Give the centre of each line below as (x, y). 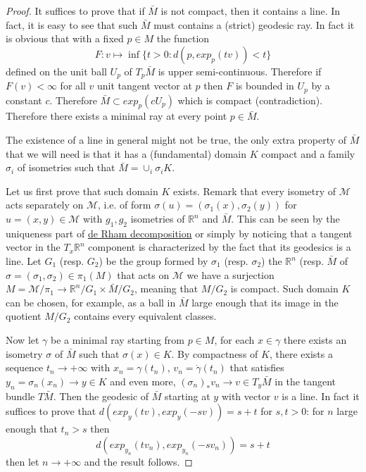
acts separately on (45, 205)
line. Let (24, 261)
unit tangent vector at (144, 86)
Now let (23, 340)
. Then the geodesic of (101, 396)
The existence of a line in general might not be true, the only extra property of (176, 140)
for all (73, 86)
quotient (24, 316)
